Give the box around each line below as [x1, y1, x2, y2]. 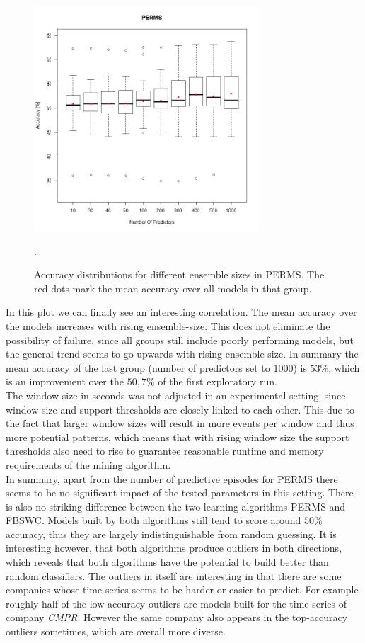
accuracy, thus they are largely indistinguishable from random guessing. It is [6, 526, 337, 541]
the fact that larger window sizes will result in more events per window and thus [6, 416, 354, 431]
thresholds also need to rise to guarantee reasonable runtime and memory [6, 443, 324, 458]
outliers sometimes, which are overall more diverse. [6, 624, 226, 639]
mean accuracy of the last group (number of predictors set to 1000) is [6, 360, 307, 375]
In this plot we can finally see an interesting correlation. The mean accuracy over [6, 305, 357, 319]
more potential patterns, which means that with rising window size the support [6, 429, 349, 444]
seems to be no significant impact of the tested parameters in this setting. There [6, 485, 354, 500]
